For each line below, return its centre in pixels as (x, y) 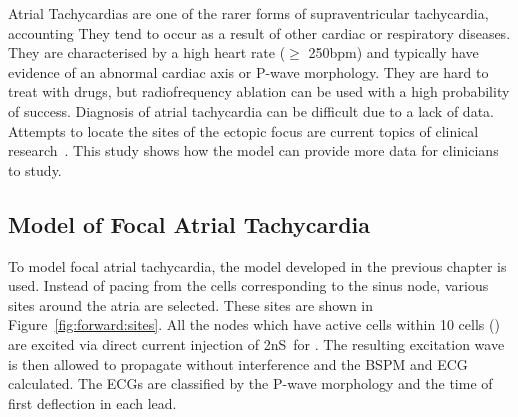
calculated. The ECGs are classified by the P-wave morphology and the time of (250, 383)
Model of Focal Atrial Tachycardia (189, 223)
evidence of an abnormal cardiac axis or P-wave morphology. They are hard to (248, 71)
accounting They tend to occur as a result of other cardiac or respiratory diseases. (259, 32)
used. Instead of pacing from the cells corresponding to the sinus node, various (248, 285)
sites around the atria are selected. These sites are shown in (191, 304)
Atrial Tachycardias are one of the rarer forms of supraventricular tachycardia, (248, 13)
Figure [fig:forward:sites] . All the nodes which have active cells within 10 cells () (254, 324)
